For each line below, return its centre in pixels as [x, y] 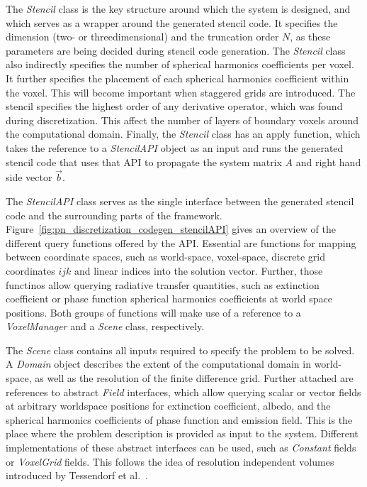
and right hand [328, 162]
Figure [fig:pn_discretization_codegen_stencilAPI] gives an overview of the [171, 229]
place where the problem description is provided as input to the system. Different [182, 433]
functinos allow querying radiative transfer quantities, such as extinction [163, 284]
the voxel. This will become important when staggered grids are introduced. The [181, 92]
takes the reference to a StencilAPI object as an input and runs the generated [175, 147]
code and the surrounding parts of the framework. [114, 215]
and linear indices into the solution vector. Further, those [198, 270]
